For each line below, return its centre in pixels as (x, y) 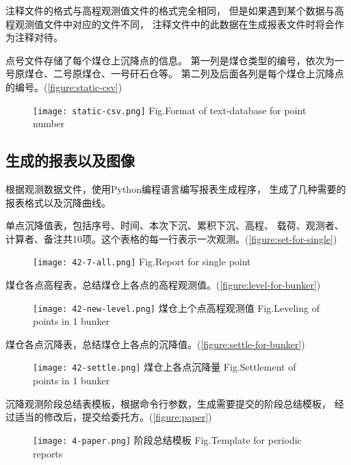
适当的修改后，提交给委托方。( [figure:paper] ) (113, 417)
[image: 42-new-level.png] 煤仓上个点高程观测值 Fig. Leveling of (176, 307)
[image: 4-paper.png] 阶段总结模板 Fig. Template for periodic (167, 439)
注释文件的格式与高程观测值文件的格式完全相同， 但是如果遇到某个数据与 (170, 10)
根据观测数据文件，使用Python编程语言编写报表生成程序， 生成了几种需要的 (176, 189)
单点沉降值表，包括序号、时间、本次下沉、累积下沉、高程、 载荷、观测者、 (175, 225)
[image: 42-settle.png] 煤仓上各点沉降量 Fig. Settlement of (165, 367)
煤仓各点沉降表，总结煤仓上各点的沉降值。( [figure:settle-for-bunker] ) (155, 344)
